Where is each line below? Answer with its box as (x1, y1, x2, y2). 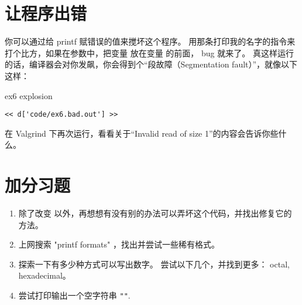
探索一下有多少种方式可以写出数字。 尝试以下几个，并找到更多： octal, (18, 257, 290, 270)
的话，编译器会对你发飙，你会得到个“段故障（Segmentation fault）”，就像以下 (5, 58, 298, 70)
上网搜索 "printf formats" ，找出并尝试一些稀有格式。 (18, 238, 219, 250)
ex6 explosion (5, 89, 53, 101)
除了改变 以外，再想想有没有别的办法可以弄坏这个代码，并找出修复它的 (18, 207, 292, 219)
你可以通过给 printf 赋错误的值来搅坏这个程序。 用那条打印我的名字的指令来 (5, 35, 296, 48)
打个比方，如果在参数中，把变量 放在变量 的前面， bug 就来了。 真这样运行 (5, 46, 294, 59)
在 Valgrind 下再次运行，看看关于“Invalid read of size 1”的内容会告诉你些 (5, 127, 279, 139)
